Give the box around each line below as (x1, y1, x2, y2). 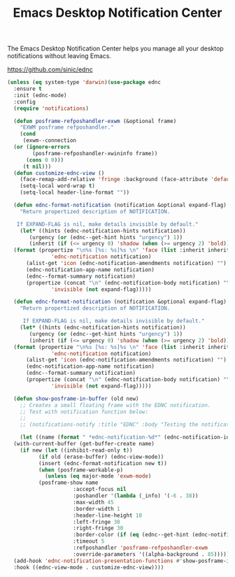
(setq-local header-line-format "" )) (20, 189, 130, 197)
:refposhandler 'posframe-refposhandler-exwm (73, 544, 208, 552)
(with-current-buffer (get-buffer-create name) (13, 441, 155, 448)
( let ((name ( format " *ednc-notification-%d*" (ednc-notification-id (20, 434, 230, 441)
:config (13, 98, 36, 106)
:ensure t (13, 85, 42, 92)
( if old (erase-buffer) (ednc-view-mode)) (38, 453, 164, 460)
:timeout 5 (73, 538, 105, 545)
